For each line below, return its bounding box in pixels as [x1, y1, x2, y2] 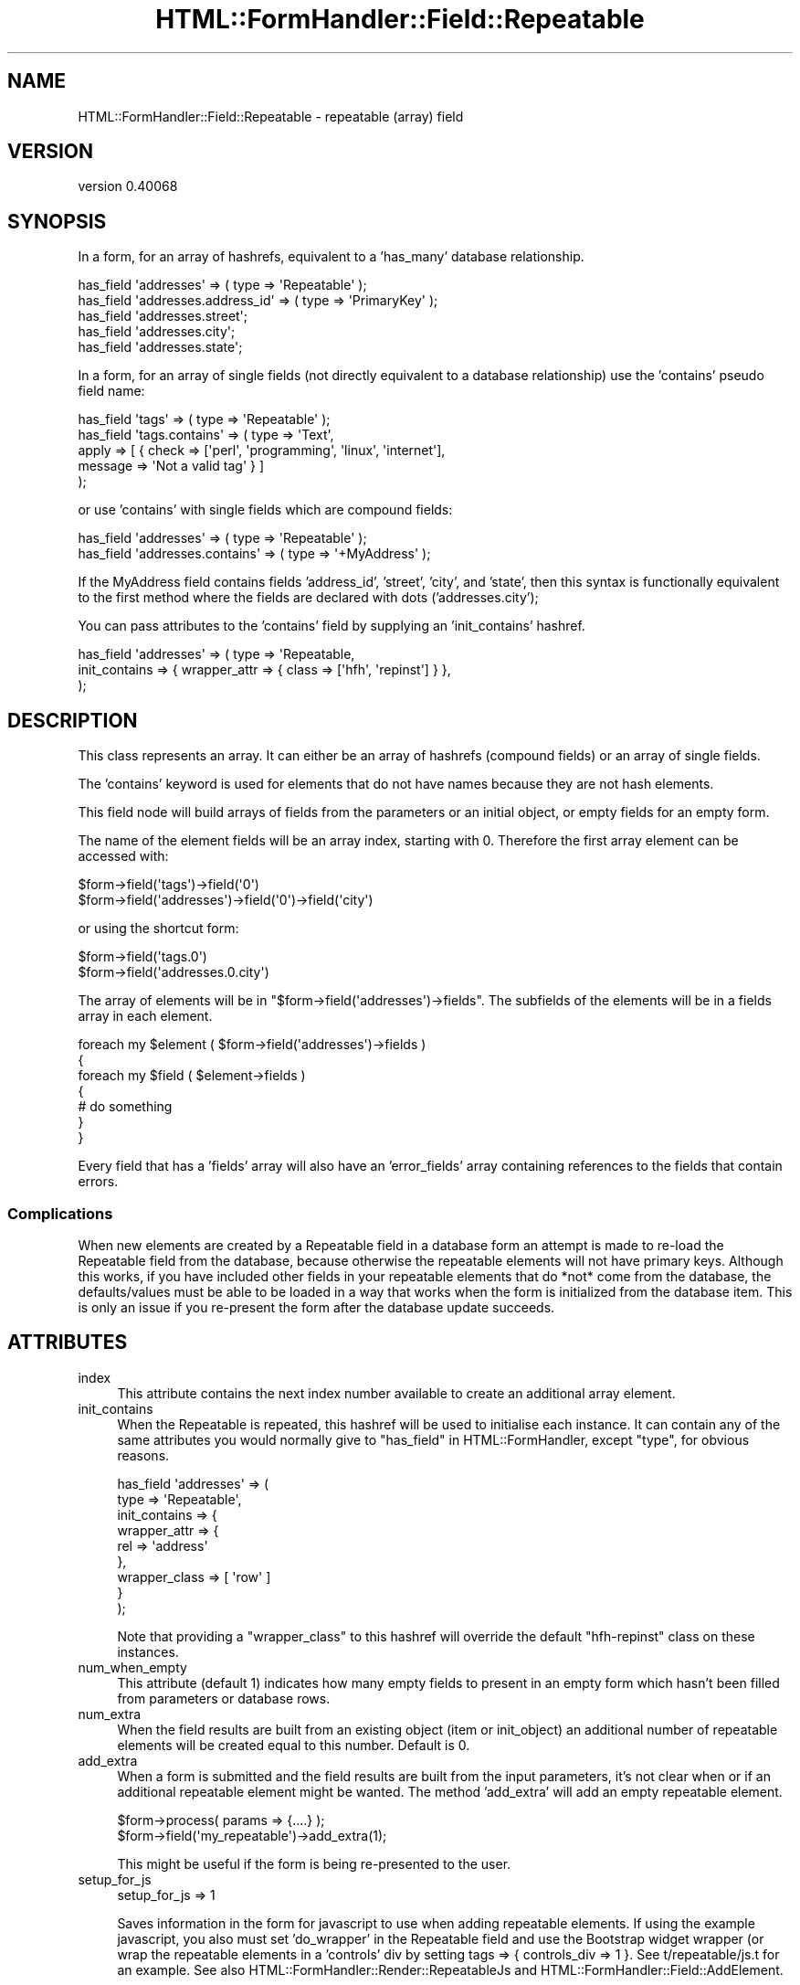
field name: [78, 383, 145, 399]
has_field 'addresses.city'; [78, 324, 236, 340]
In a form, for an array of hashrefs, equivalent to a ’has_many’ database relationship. [78, 249, 584, 265]
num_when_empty [78, 1659, 187, 1675]
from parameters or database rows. [117, 1690, 331, 1706]
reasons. [117, 1447, 170, 1463]
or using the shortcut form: [78, 920, 239, 937]
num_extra [78, 1705, 142, 1722]
